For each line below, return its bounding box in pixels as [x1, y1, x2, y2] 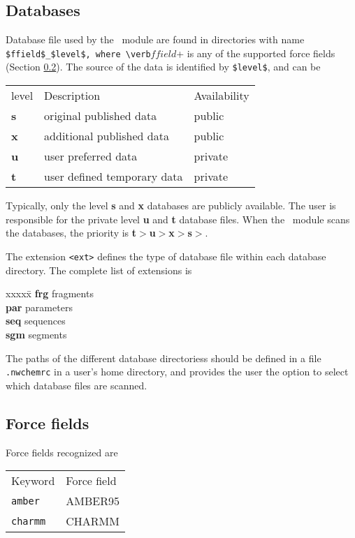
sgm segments [6, 327, 67, 341]
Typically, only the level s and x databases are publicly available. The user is [6, 198, 336, 213]
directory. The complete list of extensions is [6, 262, 192, 277]
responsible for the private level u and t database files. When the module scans [6, 211, 350, 226]
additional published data [44, 128, 169, 144]
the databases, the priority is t [6, 225, 137, 240]
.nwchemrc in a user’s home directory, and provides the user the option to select [6, 364, 349, 379]
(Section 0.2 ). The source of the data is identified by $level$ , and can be [6, 59, 321, 74]
